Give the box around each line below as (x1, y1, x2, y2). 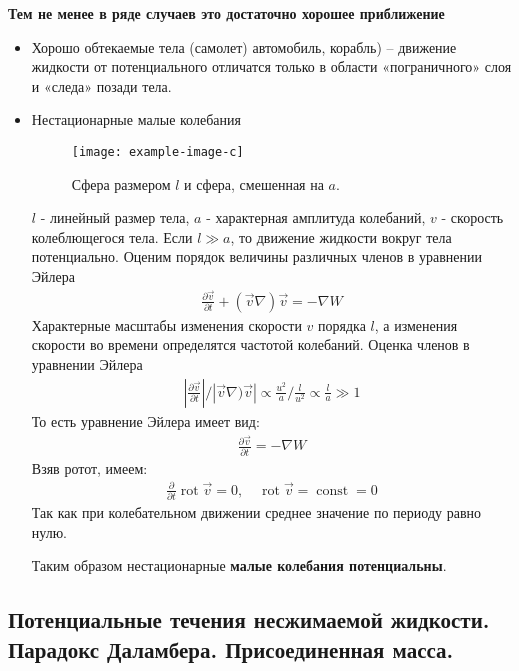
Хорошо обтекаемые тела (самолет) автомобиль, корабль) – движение (31, 36, 457, 57)
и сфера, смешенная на (184, 173, 324, 194)
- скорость (441, 207, 504, 228)
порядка (318, 314, 366, 335)
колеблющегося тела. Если (31, 226, 193, 247)
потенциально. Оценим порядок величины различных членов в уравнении (31, 246, 482, 267)
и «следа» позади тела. (31, 75, 172, 96)
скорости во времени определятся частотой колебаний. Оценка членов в (31, 334, 470, 355)
